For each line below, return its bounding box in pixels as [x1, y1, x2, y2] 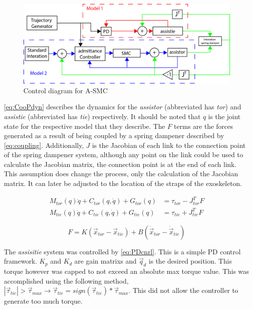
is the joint [208, 111, 241, 121]
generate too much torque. [4, 296, 83, 306]
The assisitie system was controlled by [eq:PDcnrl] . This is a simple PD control [4, 246, 241, 256]
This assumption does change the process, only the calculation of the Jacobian [4, 168, 238, 179]
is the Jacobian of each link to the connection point [92, 140, 246, 150]
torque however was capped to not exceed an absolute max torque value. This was [4, 266, 249, 276]
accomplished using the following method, [4, 275, 129, 286]
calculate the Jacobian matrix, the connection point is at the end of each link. [4, 159, 237, 169]
